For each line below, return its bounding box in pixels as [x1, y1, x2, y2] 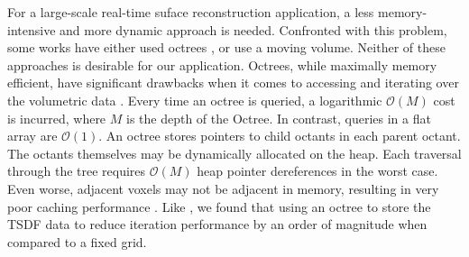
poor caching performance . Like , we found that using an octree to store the [7, 197, 431, 216]
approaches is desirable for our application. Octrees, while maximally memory [7, 55, 437, 74]
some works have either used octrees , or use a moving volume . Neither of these [7, 38, 446, 57]
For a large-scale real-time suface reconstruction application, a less [7, 3, 374, 21]
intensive [7, 20, 56, 39]
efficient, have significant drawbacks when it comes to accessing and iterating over [7, 73, 459, 92]
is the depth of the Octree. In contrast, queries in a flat [126, 108, 431, 127]
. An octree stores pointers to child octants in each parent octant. [98, 126, 461, 145]
